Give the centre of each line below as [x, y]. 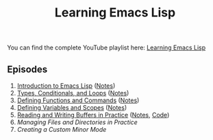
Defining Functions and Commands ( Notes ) [78, 100]
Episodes [27, 69]
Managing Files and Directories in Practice [77, 122]
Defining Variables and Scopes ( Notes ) [72, 107]
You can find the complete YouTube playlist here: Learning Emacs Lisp [106, 48]
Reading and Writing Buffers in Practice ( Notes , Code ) [93, 115]
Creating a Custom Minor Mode [62, 129]
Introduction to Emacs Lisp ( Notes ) [66, 86]
